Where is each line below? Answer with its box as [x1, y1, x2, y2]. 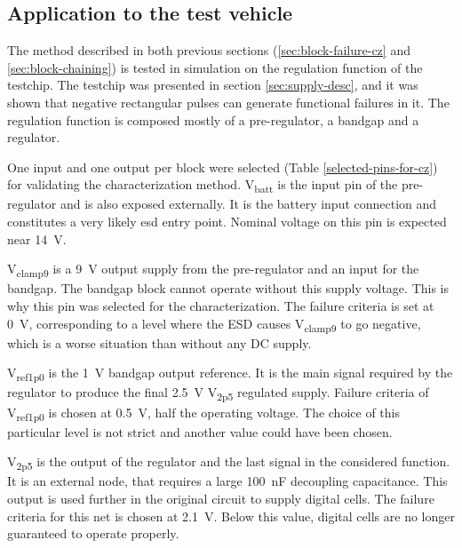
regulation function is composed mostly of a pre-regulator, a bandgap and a [7, 110, 419, 129]
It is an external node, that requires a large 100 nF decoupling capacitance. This [7, 472, 448, 490]
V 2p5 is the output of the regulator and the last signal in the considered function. [7, 452, 450, 473]
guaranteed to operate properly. [7, 524, 179, 543]
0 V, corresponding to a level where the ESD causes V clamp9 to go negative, [7, 314, 421, 335]
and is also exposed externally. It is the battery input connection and [60, 195, 437, 213]
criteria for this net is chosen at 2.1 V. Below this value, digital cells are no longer [7, 506, 455, 525]
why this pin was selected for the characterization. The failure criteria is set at [7, 296, 434, 314]
